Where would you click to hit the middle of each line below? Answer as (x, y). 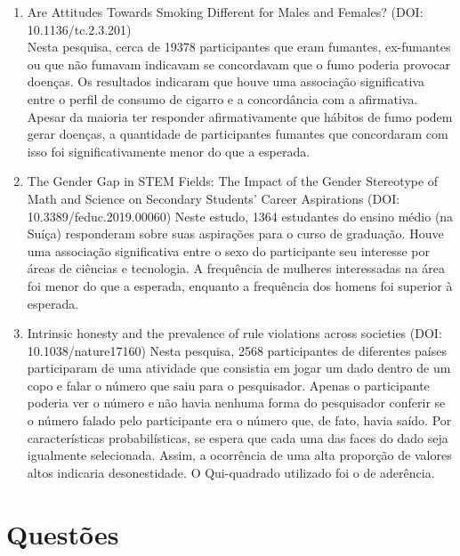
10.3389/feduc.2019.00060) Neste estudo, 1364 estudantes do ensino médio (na (240, 216)
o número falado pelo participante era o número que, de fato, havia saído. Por (239, 420)
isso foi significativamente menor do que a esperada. (169, 151)
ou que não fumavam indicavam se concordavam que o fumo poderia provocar (239, 64)
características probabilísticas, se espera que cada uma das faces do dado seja (238, 437)
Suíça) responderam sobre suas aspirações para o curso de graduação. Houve (235, 234)
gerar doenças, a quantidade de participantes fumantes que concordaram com (238, 134)
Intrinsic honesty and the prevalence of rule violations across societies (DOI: (234, 333)
